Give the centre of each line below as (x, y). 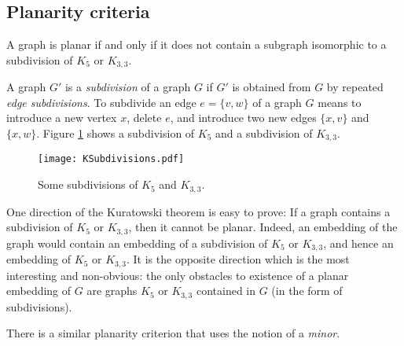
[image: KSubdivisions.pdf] (111, 159)
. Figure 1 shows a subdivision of (116, 133)
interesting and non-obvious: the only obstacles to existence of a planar (178, 275)
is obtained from (272, 87)
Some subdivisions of (88, 184)
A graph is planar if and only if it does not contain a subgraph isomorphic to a (196, 44)
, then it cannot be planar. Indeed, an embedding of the (263, 227)
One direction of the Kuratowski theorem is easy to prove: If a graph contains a (198, 211)
